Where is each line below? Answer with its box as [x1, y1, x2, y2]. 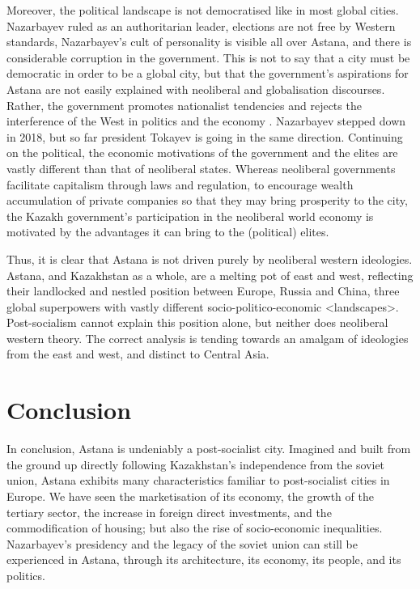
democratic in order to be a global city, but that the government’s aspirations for [6, 65, 409, 82]
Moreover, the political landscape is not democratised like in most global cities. [6, 2, 399, 18]
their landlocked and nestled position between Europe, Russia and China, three [6, 282, 400, 299]
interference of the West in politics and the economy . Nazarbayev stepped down [6, 112, 406, 129]
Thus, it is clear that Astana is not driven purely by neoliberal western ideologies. [6, 250, 413, 267]
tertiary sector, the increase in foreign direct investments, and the [6, 503, 332, 520]
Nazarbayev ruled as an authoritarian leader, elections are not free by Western [6, 17, 396, 34]
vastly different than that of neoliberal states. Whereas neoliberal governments [6, 159, 396, 176]
